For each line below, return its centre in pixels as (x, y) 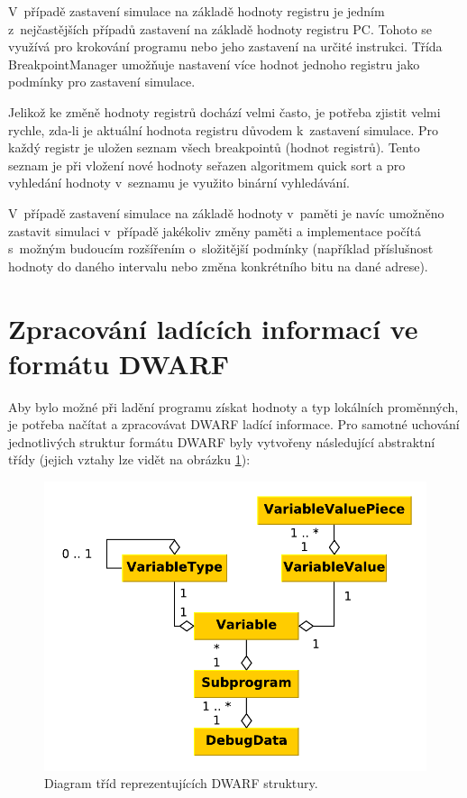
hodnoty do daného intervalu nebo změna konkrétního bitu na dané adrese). (218, 266)
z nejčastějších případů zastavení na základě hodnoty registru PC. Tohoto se (220, 28)
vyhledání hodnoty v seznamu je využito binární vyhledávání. (179, 183)
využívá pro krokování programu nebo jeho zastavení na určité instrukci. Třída (225, 46)
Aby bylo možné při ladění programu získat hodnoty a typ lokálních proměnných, (233, 406)
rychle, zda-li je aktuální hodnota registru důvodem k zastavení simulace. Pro (223, 129)
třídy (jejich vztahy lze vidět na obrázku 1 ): (129, 459)
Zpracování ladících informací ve (213, 328)
